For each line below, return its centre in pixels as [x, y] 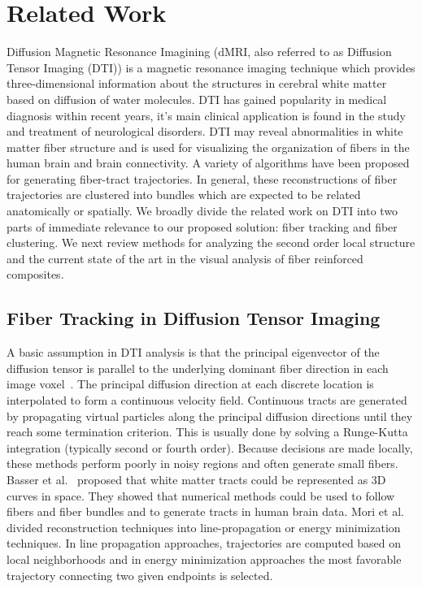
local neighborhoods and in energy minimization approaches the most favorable [204, 559]
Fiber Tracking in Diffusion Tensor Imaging [194, 318]
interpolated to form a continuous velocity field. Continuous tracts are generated [207, 400]
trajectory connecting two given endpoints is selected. [140, 575]
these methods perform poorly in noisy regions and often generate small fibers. [202, 463]
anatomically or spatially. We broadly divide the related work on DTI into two [202, 211]
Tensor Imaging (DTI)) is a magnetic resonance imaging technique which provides [211, 67]
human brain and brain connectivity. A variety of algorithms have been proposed [208, 163]
